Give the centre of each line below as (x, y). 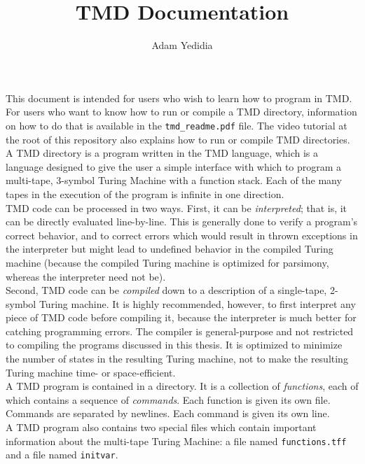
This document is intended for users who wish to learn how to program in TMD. (179, 98)
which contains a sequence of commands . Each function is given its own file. (168, 399)
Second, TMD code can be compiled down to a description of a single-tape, (166, 290)
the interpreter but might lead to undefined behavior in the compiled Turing (170, 249)
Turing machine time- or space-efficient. (91, 372)
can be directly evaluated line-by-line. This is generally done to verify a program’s (182, 222)
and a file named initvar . (62, 455)
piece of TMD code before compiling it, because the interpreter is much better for (181, 317)
